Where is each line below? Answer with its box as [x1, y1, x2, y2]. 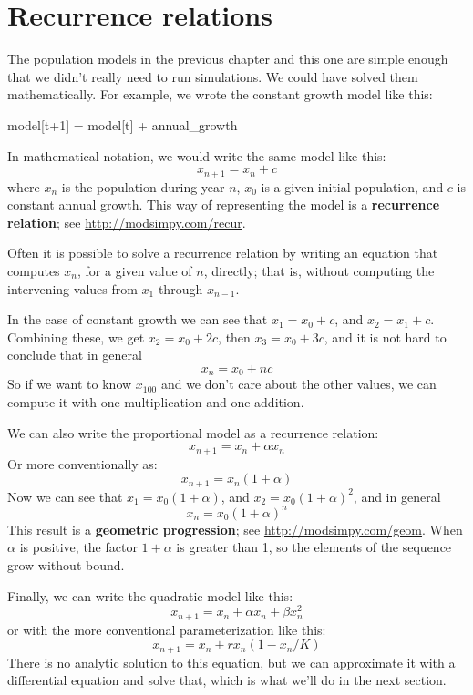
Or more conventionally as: [7, 454, 158, 473]
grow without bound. [7, 555, 125, 574]
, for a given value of [77, 261, 192, 280]
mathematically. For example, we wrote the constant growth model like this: [7, 85, 433, 104]
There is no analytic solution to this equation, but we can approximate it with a [7, 652, 456, 671]
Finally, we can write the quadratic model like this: [7, 586, 293, 605]
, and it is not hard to [324, 327, 447, 346]
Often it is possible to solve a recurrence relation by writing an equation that [7, 243, 438, 262]
